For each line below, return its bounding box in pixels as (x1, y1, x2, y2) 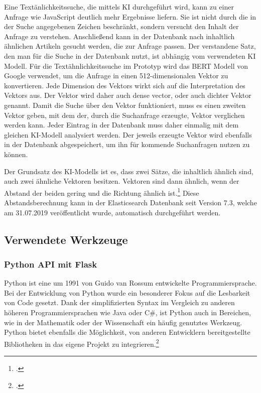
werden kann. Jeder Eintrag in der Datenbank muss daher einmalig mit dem (4, 119, 239, 130)
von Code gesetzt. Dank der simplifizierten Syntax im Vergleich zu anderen (4, 297, 235, 308)
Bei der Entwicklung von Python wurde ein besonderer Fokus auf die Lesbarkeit (4, 287, 250, 298)
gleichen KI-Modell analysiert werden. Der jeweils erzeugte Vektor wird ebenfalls (4, 129, 252, 140)
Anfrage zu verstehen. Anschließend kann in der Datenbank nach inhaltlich (4, 31, 235, 41)
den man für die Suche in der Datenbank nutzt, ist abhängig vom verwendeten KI (4, 50, 256, 61)
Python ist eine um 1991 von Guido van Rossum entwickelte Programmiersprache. (4, 278, 257, 288)
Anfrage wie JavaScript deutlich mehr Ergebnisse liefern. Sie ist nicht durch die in (4, 11, 256, 22)
